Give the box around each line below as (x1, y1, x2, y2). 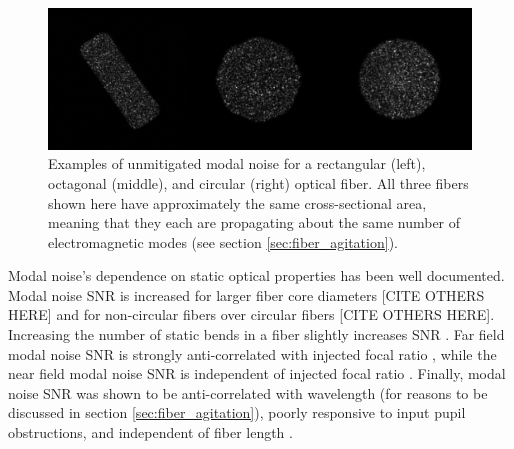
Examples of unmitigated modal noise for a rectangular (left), (48, 153, 426, 174)
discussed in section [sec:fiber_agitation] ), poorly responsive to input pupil (8, 402, 466, 423)
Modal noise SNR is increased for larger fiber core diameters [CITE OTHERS (8, 284, 485, 305)
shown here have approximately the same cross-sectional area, (48, 192, 427, 213)
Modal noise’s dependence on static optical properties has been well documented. (8, 265, 505, 286)
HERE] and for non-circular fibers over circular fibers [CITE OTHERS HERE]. (8, 304, 495, 325)
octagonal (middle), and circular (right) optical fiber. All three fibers (48, 172, 469, 193)
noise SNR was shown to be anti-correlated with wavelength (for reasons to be (8, 382, 488, 403)
